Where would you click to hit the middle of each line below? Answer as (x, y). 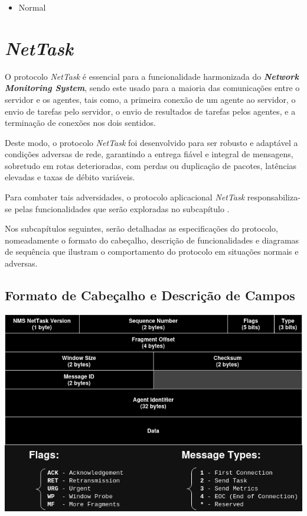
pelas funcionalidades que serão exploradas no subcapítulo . (122, 208)
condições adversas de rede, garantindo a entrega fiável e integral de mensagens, (149, 154)
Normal (32, 7)
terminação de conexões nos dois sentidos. (80, 123)
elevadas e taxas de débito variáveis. (70, 177)
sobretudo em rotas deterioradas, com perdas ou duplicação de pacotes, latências (151, 165)
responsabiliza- (274, 197)
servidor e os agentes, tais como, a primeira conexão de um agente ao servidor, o (150, 99)
